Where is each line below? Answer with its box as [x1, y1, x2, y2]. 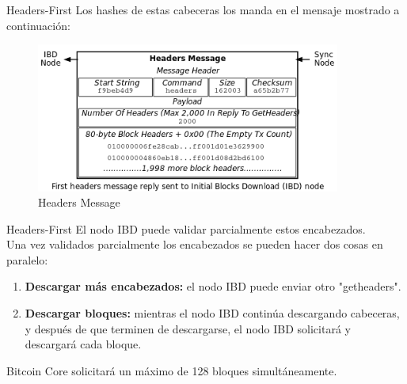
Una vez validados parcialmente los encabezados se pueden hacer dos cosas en [6, 236, 383, 253]
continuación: [6, 17, 70, 33]
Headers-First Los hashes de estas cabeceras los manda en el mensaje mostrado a [6, 2, 400, 17]
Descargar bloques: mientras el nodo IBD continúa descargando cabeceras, [25, 305, 400, 321]
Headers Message [38, 194, 120, 211]
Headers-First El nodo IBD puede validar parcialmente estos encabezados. [6, 220, 366, 237]
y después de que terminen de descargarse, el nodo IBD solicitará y [25, 320, 351, 336]
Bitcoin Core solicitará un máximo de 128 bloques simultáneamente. [6, 362, 337, 378]
